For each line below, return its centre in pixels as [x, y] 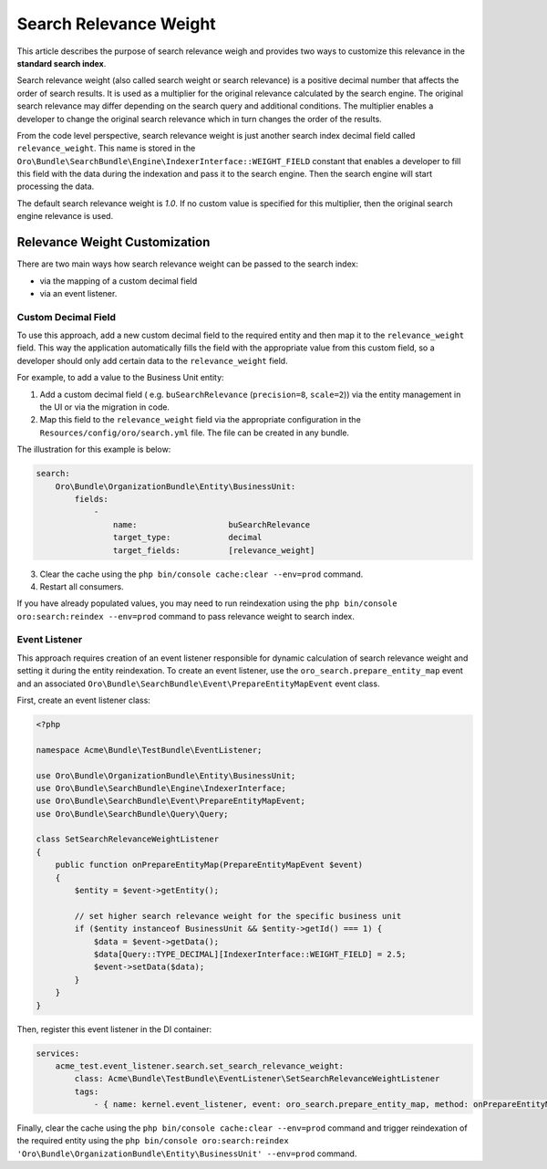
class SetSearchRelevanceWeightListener [127, 839]
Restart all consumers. [82, 586]
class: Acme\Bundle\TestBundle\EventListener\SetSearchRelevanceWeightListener [257, 1079]
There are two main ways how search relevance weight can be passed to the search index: [188, 264]
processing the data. [56, 186]
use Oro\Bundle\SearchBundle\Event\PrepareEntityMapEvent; [170, 801]
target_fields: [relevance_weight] [214, 550]
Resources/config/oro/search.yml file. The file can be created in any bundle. [195, 433]
